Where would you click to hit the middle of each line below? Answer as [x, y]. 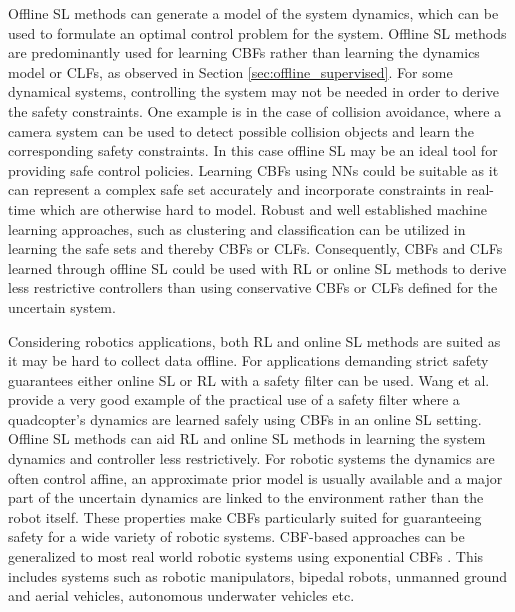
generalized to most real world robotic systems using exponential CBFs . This [246, 556]
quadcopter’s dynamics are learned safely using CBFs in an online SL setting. [245, 418]
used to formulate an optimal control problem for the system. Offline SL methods [257, 32]
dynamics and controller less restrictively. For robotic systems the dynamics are [251, 458]
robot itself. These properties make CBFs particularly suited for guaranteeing [245, 516]
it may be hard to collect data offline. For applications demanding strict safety [248, 360]
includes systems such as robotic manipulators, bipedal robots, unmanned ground [257, 575]
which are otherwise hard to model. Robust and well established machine [263, 208]
